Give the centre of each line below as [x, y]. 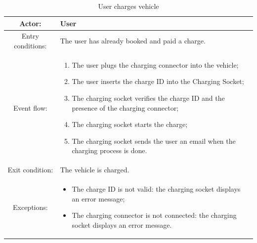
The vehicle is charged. [95, 170]
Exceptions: [30, 207]
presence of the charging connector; [125, 107]
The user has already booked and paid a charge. [133, 41]
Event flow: [30, 107]
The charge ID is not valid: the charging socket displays [156, 189]
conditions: [30, 46]
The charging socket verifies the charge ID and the [148, 98]
